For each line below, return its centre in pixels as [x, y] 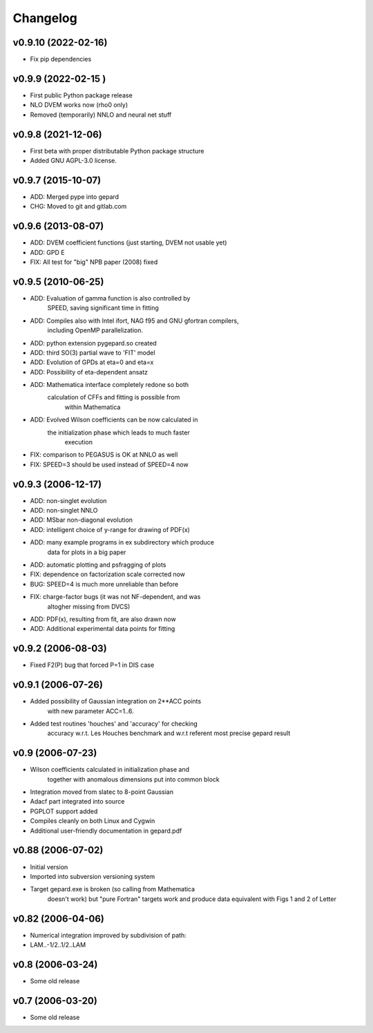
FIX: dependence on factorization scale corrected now [108, 574]
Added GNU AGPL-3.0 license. [73, 161]
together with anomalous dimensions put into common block [134, 779]
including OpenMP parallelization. [95, 330]
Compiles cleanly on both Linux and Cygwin [93, 821]
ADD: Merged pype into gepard [75, 196]
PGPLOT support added [64, 811]
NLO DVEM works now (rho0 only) [79, 105]
